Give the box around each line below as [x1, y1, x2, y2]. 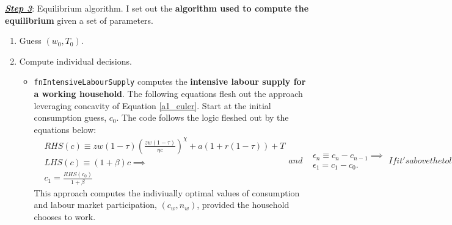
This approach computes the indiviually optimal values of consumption [34, 186, 300, 199]
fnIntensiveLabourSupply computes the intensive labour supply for [34, 75, 306, 88]
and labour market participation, [34, 198, 157, 211]
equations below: [34, 123, 97, 135]
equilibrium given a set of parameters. [5, 13, 154, 26]
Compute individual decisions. [19, 54, 132, 67]
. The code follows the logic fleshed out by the [116, 111, 289, 124]
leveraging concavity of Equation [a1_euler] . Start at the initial [34, 99, 271, 112]
